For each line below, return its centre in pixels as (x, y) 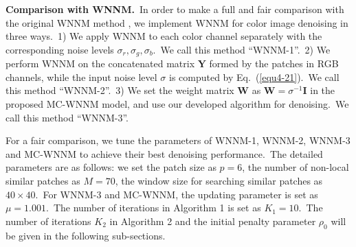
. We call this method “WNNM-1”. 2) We (242, 49)
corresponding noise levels (60, 49)
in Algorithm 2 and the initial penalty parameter (213, 221)
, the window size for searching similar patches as (219, 180)
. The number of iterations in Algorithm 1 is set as (154, 208)
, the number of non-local (296, 167)
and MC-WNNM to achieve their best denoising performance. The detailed (164, 153)
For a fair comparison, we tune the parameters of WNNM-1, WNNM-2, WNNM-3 (178, 140)
